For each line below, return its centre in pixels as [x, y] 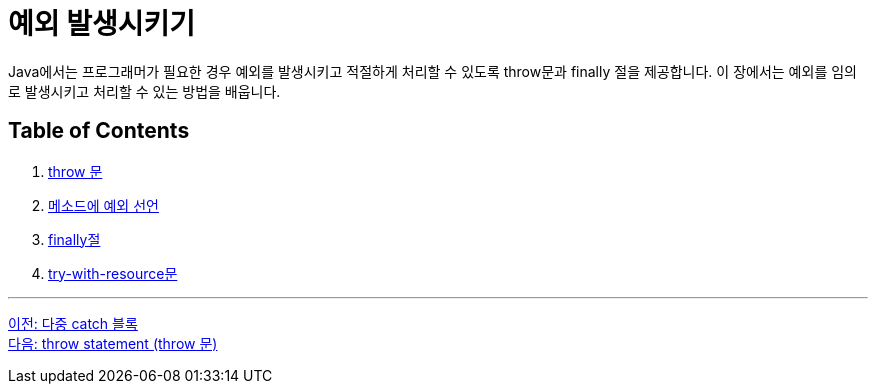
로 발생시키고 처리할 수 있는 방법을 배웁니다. [144, 91]
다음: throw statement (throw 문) [113, 343]
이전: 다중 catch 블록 [73, 323]
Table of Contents [99, 131]
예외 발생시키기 [101, 24]
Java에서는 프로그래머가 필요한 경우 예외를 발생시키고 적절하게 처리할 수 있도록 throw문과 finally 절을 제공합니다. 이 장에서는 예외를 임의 [432, 71]
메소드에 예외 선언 [103, 205]
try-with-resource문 [113, 273]
